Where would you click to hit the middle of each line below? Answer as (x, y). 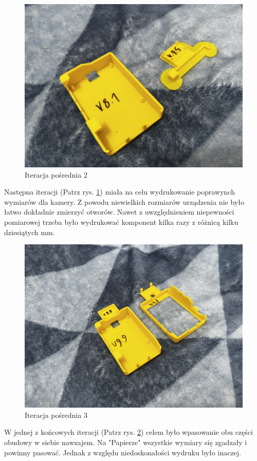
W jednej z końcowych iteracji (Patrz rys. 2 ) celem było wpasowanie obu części (128, 432)
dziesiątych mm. (30, 232)
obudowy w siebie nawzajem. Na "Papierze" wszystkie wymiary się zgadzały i (126, 442)
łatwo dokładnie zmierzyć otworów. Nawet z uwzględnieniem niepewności (119, 212)
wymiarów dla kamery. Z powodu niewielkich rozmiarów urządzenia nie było (124, 201)
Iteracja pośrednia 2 (56, 174)
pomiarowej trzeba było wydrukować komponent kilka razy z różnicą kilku (121, 222)
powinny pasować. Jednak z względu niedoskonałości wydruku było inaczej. (123, 452)
